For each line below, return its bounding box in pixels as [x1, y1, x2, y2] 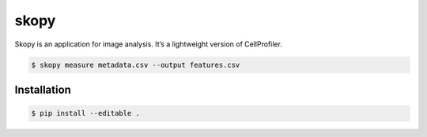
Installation [14, 83, 71, 96]
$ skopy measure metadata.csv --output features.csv [31, 60, 240, 69]
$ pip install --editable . [31, 109, 140, 118]
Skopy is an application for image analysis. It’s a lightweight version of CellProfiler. [14, 39, 282, 49]
